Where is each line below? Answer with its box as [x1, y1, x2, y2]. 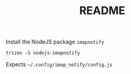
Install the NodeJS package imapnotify [6, 38, 105, 46]
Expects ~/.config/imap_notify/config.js [6, 61, 113, 68]
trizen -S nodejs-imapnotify [6, 50, 80, 56]
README [79, 4, 125, 18]
